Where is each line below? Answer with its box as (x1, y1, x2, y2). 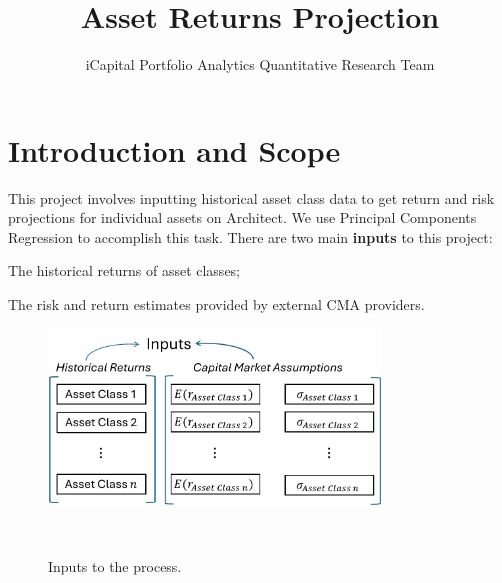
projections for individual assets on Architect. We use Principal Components (8, 207, 477, 228)
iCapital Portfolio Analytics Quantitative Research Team (85, 54, 435, 75)
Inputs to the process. (48, 556, 182, 577)
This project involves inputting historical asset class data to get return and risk (8, 187, 495, 208)
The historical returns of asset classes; (8, 260, 241, 281)
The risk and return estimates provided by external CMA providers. (8, 294, 425, 315)
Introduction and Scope (8, 129, 341, 170)
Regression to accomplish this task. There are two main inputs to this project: (8, 226, 493, 247)
